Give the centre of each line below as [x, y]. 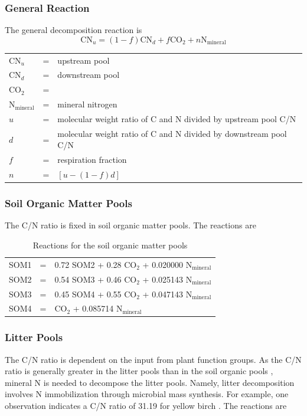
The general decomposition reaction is [74, 30]
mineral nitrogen [87, 104]
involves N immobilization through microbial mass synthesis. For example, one [147, 394]
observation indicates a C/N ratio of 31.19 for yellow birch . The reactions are [146, 406]
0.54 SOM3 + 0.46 [88, 279]
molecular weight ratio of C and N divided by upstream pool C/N [177, 118]
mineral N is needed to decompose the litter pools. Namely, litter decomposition [150, 382]
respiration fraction [92, 160]
